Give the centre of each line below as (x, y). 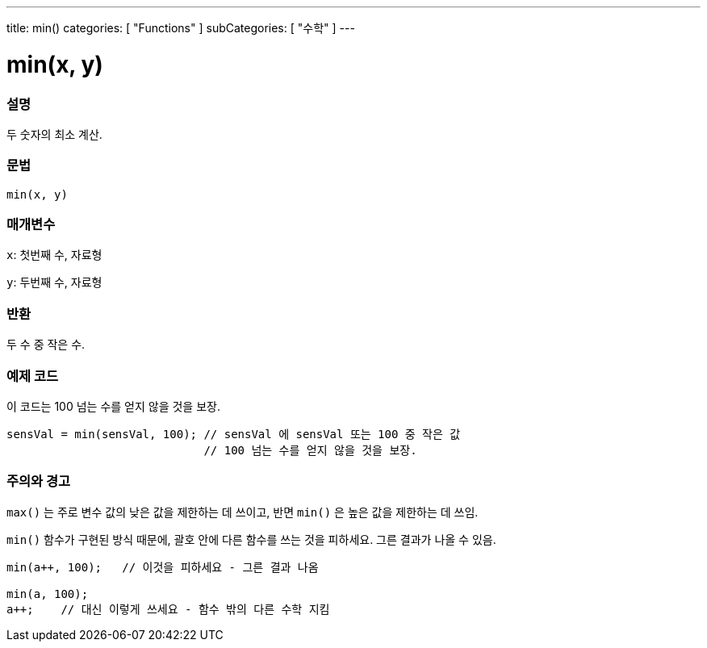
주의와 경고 (39, 481)
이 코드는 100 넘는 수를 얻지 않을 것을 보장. (113, 406)
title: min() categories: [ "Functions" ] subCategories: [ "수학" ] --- (181, 28)
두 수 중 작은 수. (46, 345)
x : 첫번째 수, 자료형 (54, 255)
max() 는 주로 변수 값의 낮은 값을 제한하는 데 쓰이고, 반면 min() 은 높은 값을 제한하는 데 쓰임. (243, 512)
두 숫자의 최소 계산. (54, 134)
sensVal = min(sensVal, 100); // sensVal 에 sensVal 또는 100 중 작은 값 (234, 434)
